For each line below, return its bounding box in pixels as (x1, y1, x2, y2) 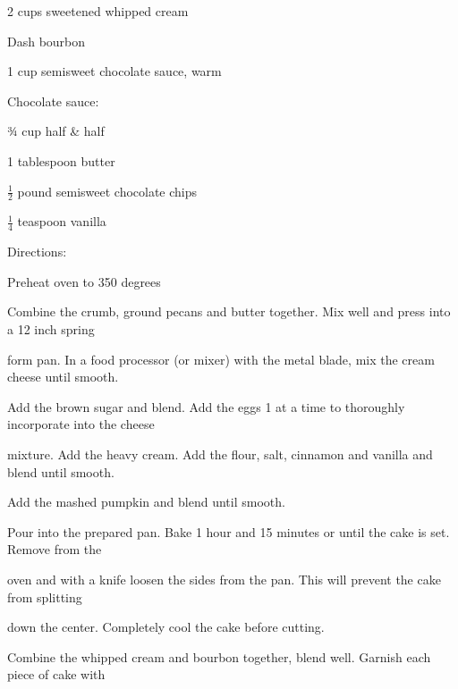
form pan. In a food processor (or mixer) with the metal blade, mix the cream (7, 349, 435, 368)
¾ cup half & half (7, 122, 105, 140)
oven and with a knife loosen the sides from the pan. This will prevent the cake (7, 569, 441, 588)
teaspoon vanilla (17, 212, 106, 231)
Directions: (7, 242, 67, 261)
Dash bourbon (7, 31, 86, 50)
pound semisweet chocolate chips (17, 181, 198, 200)
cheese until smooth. (7, 367, 119, 386)
